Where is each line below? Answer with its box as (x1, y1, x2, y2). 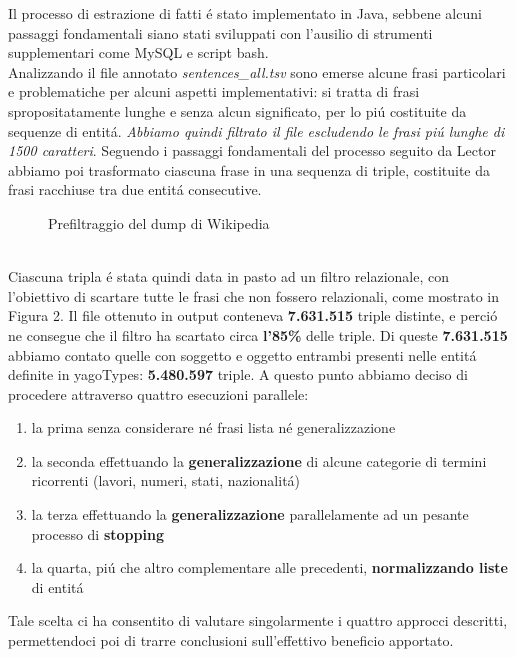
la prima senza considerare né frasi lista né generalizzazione (31, 417, 396, 438)
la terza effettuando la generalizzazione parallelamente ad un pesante (31, 504, 469, 525)
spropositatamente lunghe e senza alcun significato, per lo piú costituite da (8, 100, 467, 121)
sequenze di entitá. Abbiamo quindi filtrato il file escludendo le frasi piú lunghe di (8, 120, 505, 141)
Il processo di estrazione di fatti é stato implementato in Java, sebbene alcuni (8, 3, 482, 23)
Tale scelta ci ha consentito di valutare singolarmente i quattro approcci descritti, (8, 610, 508, 631)
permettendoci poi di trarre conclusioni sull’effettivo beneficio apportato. (8, 630, 454, 651)
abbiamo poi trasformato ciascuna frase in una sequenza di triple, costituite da (8, 159, 491, 180)
